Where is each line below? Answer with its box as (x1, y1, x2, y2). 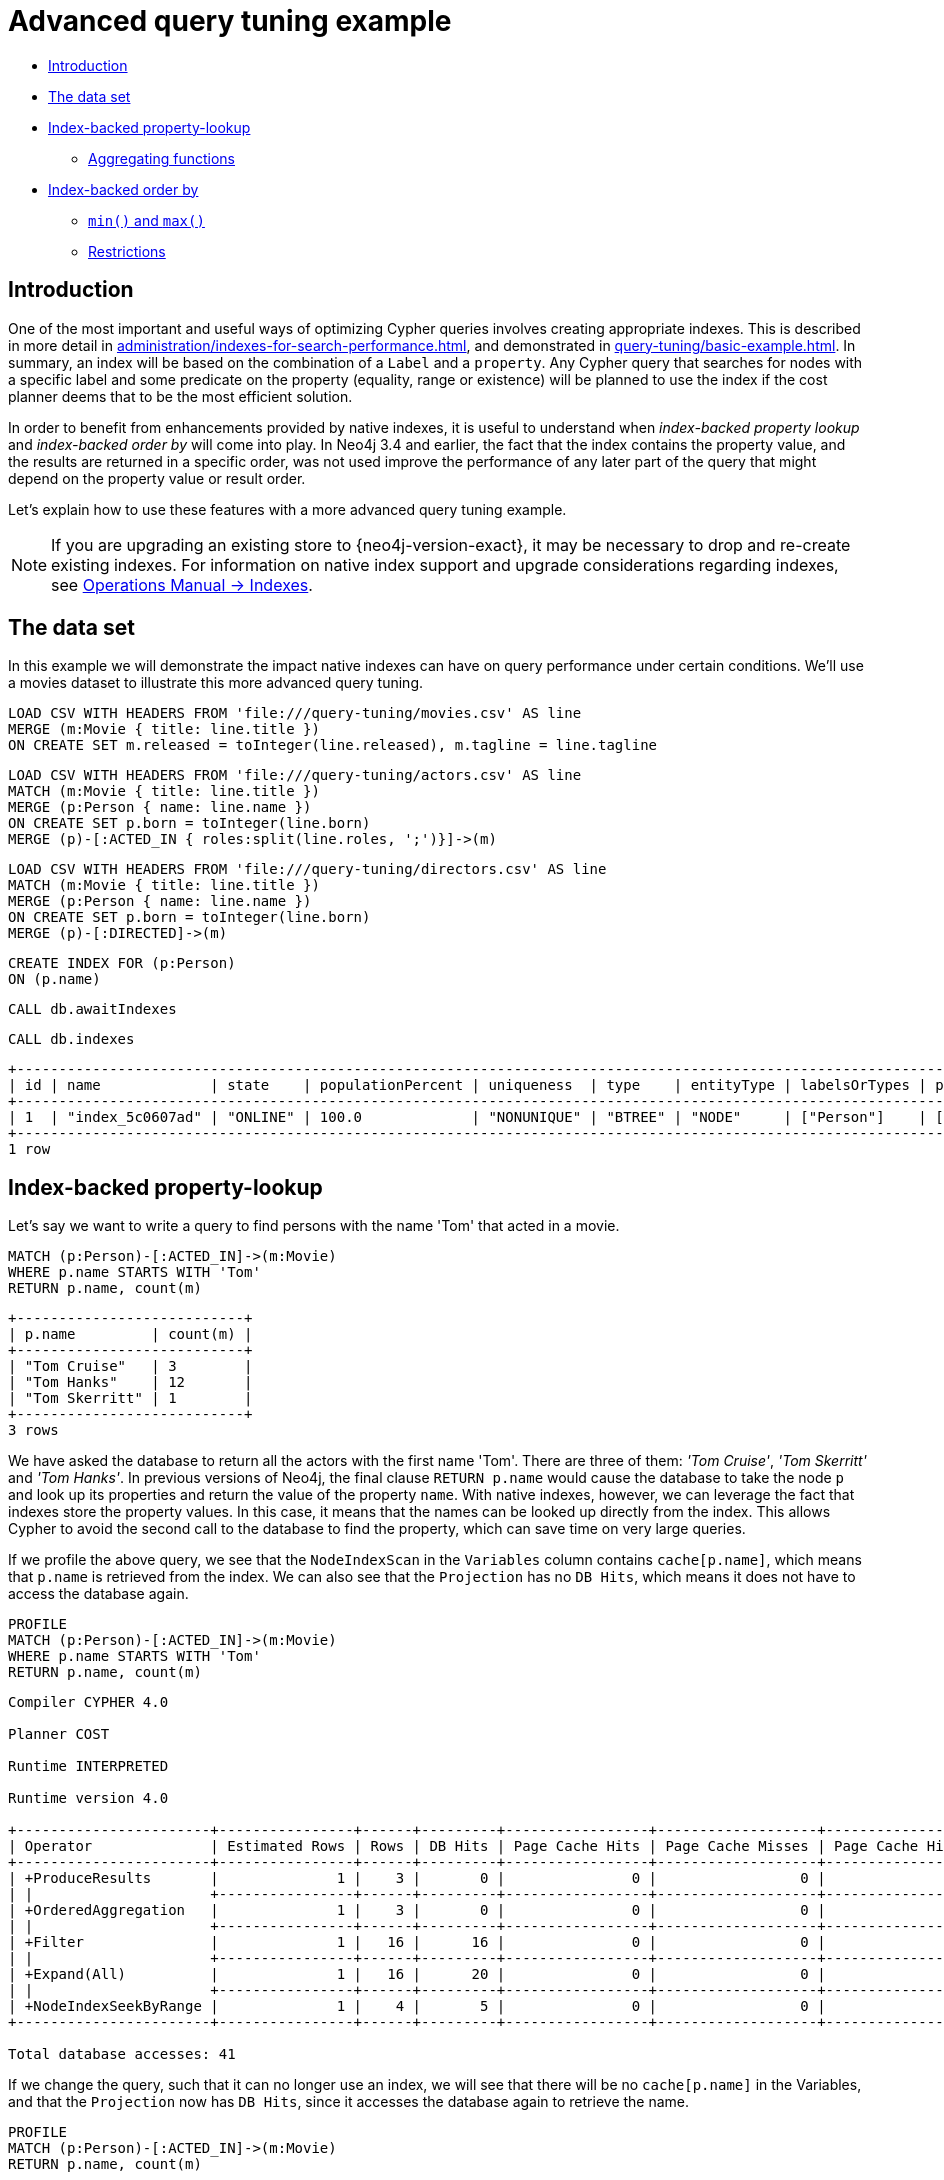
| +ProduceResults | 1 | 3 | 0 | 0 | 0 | (8, 1870, 826, 1887)
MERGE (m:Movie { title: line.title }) (8, 721, 320, 738)
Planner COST (8, 1726, 110, 1743)
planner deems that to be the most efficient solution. (8, 387, 353, 405)
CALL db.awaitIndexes (8, 1001, 177, 1018)
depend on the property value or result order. (8, 469, 306, 487)
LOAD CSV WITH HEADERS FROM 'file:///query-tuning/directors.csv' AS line (8, 861, 607, 878)
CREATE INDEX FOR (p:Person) (8, 955, 236, 972)
